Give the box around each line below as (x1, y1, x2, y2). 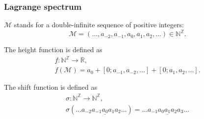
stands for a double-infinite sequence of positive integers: (14, 20, 184, 30)
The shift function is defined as (4, 82, 98, 92)
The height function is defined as (4, 44, 102, 55)
